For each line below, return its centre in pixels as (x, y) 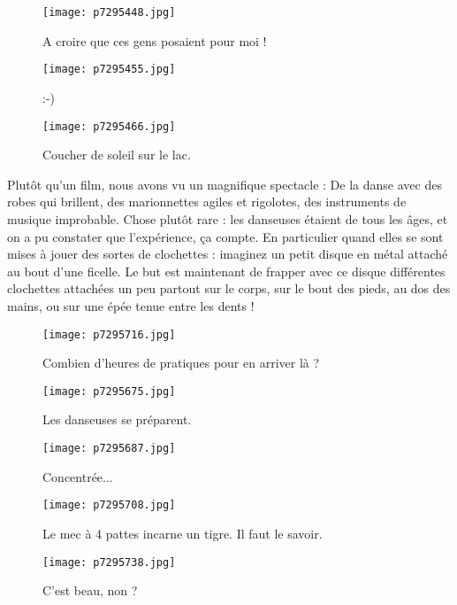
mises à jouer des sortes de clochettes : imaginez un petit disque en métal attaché (228, 254)
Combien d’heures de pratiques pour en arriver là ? (181, 363)
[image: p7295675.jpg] (109, 391)
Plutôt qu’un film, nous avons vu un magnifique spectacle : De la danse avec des (225, 184)
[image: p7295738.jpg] (109, 562)
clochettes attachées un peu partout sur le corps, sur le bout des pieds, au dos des (229, 288)
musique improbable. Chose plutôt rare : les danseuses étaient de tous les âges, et (228, 218)
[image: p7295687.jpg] (109, 448)
